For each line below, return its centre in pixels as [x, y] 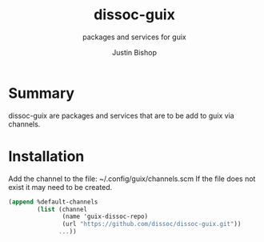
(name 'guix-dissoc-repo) [105, 217]
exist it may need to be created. [60, 187]
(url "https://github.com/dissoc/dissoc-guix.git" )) [152, 224]
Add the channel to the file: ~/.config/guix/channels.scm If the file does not [132, 179]
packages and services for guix [134, 37]
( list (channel [62, 209]
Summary [41, 93]
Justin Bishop [134, 52]
